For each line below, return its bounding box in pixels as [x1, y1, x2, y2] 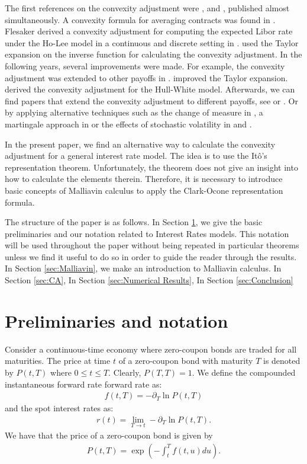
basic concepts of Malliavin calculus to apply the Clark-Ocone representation [5, 184, 283, 196]
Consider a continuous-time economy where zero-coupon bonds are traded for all [5, 343, 297, 355]
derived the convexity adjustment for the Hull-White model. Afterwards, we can [5, 83, 295, 95]
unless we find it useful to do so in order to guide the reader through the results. [5, 250, 297, 263]
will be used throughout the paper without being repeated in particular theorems [5, 239, 299, 251]
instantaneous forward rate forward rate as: [5, 377, 162, 390]
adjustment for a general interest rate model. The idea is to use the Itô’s [5, 149, 267, 162]
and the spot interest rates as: [5, 402, 114, 414]
